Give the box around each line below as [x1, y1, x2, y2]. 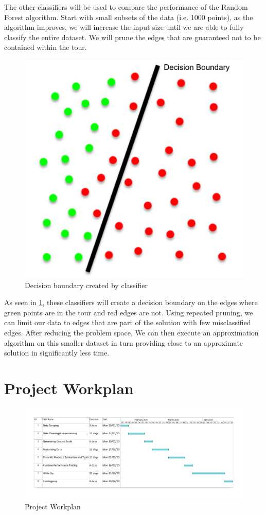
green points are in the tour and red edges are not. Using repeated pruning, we [4, 307, 253, 317]
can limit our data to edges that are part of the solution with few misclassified [4, 317, 251, 328]
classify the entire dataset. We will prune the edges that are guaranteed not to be [4, 31, 261, 42]
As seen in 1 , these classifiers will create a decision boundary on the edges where [4, 297, 258, 308]
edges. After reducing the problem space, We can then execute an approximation [4, 327, 259, 338]
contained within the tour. [4, 42, 87, 52]
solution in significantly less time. [4, 347, 110, 358]
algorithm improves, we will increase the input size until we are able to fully [4, 22, 244, 32]
